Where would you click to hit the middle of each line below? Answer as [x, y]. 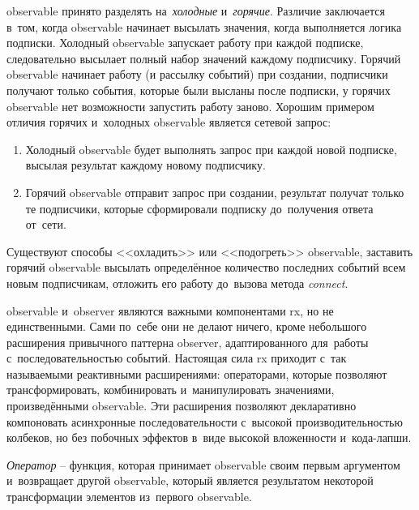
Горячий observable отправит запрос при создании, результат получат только [215, 192]
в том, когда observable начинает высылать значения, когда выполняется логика [204, 26]
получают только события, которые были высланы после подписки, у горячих [199, 90]
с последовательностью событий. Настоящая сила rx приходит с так [177, 358]
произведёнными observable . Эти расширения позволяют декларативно [182, 406]
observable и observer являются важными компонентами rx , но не [170, 310]
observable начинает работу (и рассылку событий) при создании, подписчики [197, 74]
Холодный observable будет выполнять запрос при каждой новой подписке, [211, 149]
